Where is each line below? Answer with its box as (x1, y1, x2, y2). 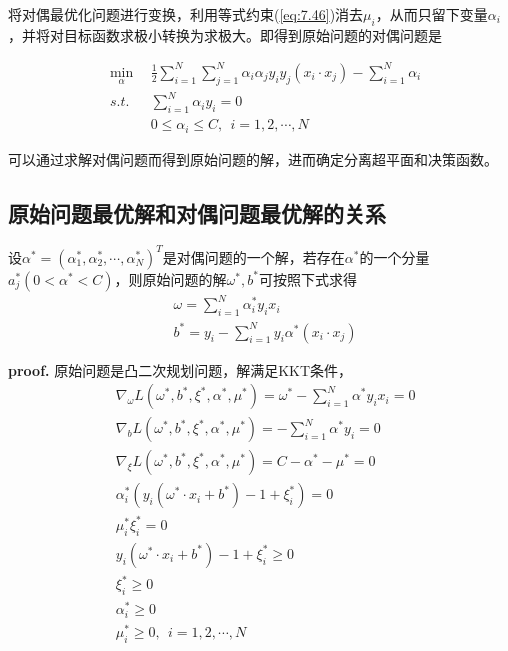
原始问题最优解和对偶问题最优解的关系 (8, 197, 386, 228)
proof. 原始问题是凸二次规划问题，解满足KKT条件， (8, 359, 353, 380)
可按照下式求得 (258, 268, 357, 289)
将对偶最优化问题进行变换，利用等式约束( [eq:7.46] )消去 (8, 4, 364, 24)
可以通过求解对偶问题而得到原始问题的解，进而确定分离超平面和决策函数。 (8, 148, 498, 169)
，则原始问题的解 (114, 268, 227, 289)
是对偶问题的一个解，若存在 (162, 246, 345, 267)
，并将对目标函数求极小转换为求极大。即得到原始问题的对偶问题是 (8, 24, 442, 45)
